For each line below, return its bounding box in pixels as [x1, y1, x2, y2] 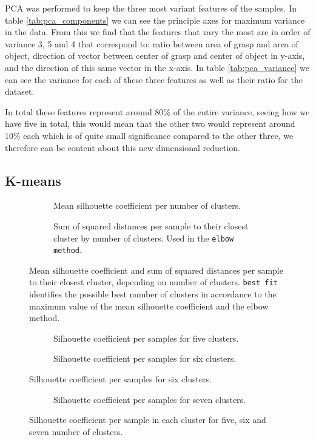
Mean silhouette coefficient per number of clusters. [53, 199, 241, 212]
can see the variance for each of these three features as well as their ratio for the [5, 73, 303, 86]
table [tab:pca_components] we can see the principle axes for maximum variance [5, 13, 305, 26]
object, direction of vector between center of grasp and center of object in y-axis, [5, 49, 305, 62]
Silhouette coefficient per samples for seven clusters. [53, 393, 246, 405]
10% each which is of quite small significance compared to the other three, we [5, 129, 294, 141]
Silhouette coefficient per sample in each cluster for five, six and [29, 413, 266, 426]
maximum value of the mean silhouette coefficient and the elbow [29, 299, 269, 312]
